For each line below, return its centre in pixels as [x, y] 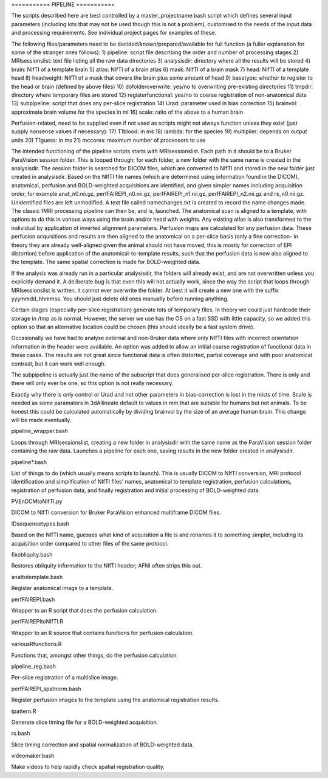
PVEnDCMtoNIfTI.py [37, 501]
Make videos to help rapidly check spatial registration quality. [88, 767]
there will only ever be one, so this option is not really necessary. [92, 383]
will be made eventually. [41, 420]
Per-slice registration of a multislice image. [65, 678]
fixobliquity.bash [32, 555]
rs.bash [21, 734]
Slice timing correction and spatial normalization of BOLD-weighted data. [103, 745]
